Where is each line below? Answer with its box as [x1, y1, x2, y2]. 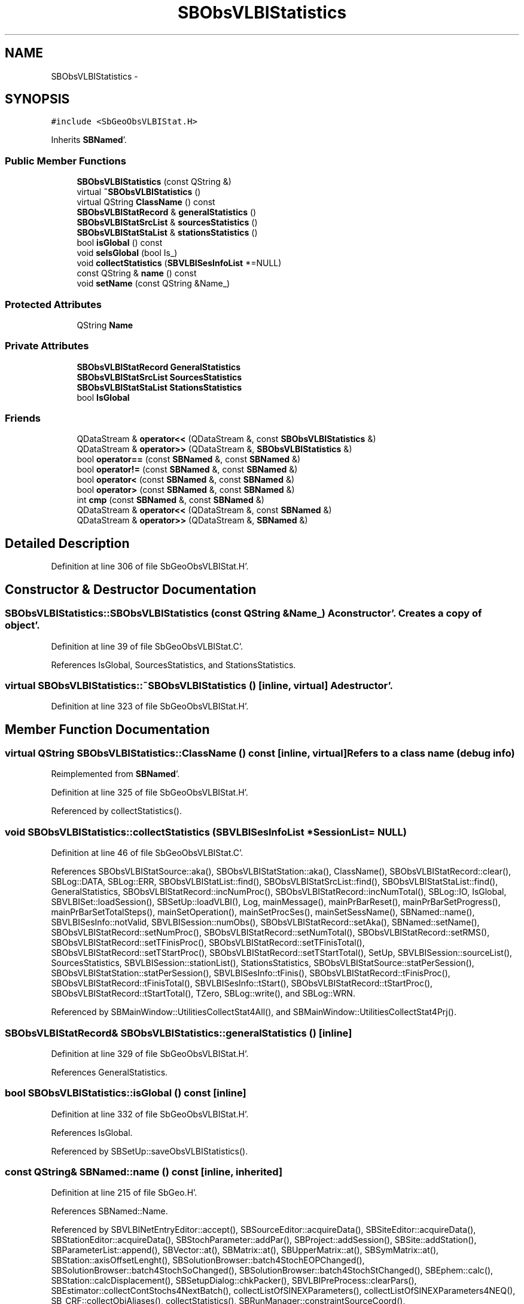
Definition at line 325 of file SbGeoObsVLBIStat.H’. [51, 787, 248, 798]
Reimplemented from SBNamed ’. [51, 769, 180, 779]
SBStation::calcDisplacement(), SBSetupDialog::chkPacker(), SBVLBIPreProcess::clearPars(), [51, 1275, 417, 1286]
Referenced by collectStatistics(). [51, 806, 182, 816]
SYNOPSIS [5, 92, 70, 107]
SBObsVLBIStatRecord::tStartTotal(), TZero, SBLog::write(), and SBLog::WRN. [51, 988, 355, 999]
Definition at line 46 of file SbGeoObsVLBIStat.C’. [51, 848, 243, 858]
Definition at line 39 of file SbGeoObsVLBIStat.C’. [51, 641, 243, 651]
